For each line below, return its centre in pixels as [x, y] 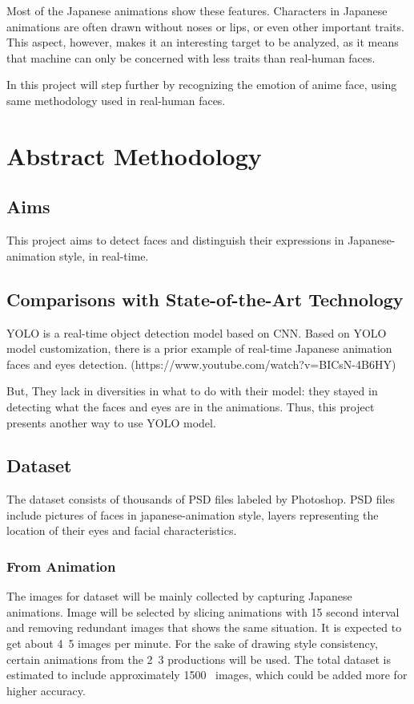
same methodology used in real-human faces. [116, 100]
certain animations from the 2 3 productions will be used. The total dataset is [199, 659]
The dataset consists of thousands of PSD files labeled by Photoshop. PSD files [201, 499]
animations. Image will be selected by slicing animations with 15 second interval [203, 611]
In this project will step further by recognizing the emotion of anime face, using [202, 85]
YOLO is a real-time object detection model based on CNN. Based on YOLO [197, 332]
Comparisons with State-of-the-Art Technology [205, 299]
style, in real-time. [104, 255]
